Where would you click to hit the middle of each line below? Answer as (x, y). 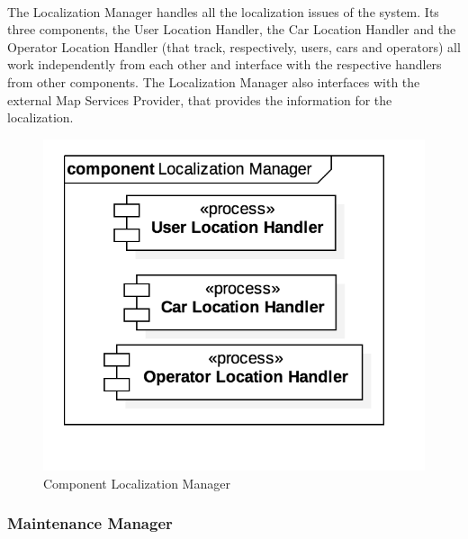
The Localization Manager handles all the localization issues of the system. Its (223, 11)
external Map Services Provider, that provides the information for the (200, 99)
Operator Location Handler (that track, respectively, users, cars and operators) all (234, 46)
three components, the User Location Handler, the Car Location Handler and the (232, 29)
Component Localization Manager (137, 483)
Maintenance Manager (90, 523)
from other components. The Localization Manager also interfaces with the (214, 81)
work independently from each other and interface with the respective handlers (225, 64)
